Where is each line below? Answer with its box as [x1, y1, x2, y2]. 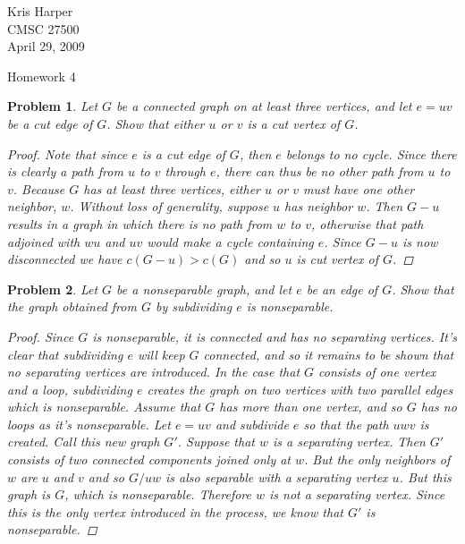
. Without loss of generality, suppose [70, 197, 269, 216]
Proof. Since [7, 327, 74, 345]
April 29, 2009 [7, 37, 85, 55]
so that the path [303, 414, 389, 433]
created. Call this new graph [7, 432, 160, 451]
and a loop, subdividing [7, 379, 132, 398]
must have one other [302, 179, 415, 198]
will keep [137, 344, 185, 363]
